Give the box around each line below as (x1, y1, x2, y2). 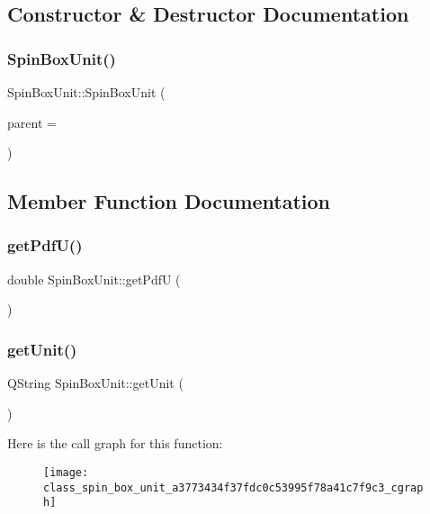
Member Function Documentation (7, 187, 331, 215)
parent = (7, 113, 57, 131)
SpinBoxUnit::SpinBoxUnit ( (7, 83, 166, 101)
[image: (43, 465, 89, 479)
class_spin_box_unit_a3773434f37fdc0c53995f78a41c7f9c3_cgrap (43, 481, 424, 494)
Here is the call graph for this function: (7, 434, 223, 453)
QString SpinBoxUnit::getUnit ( (7, 374, 184, 392)
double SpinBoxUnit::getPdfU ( (7, 269, 181, 288)
